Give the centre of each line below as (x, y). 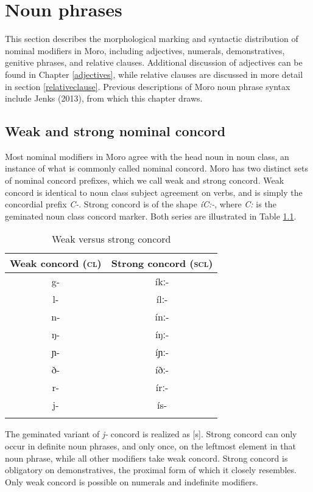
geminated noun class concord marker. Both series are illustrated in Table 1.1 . (151, 216)
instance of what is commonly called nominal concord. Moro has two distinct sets (156, 168)
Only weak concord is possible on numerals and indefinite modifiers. (132, 481)
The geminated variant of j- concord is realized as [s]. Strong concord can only (151, 434)
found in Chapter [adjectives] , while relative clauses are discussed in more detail (154, 74)
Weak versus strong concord (111, 239)
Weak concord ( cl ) (56, 263)
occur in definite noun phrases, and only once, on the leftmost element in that (150, 446)
